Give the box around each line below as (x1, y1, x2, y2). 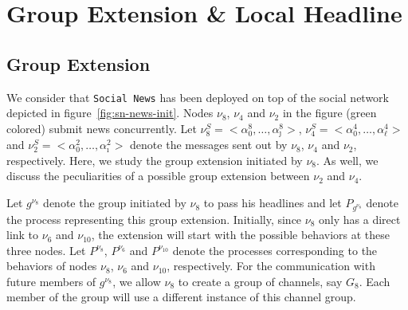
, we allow (112, 273, 161, 289)
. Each (359, 273, 390, 289)
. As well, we (316, 151, 379, 168)
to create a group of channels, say (178, 273, 343, 289)
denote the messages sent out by (130, 136, 288, 153)
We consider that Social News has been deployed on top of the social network (6, 88, 390, 105)
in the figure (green (282, 104, 377, 121)
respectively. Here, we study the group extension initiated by (6, 151, 303, 168)
